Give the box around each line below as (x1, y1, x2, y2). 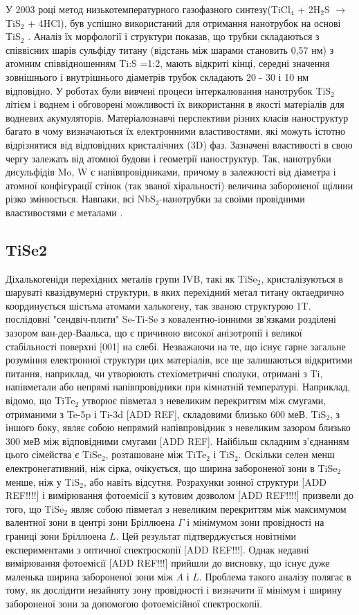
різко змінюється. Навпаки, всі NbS (6, 191, 156, 206)
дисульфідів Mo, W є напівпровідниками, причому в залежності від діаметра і (6, 164, 336, 179)
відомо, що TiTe (6, 393, 75, 408)
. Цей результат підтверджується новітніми (116, 528, 297, 542)
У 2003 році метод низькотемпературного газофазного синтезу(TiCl (6, 2, 291, 16)
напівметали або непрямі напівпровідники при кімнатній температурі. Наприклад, (6, 379, 351, 394)
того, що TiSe (6, 501, 64, 515)
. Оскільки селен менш (238, 447, 335, 462)
